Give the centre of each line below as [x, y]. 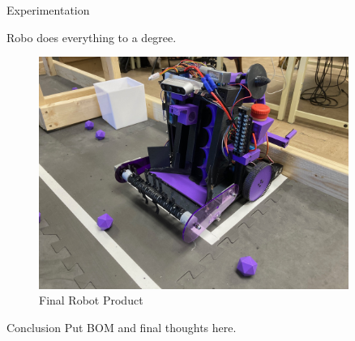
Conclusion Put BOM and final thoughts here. [122, 327]
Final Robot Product [91, 300]
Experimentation [48, 10]
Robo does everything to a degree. [92, 37]
